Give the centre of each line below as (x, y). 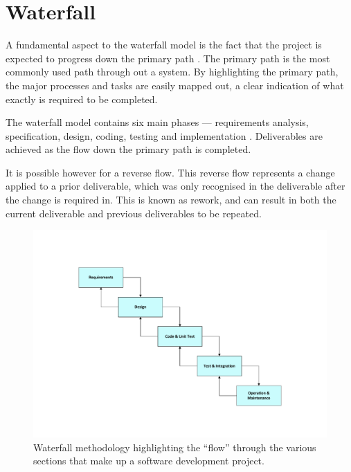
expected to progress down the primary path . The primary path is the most (168, 58)
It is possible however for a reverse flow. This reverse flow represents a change (170, 172)
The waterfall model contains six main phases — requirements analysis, (157, 122)
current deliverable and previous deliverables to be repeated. (134, 213)
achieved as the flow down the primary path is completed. (128, 149)
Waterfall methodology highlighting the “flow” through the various (175, 447)
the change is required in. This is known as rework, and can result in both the (171, 200)
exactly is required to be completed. (82, 99)
